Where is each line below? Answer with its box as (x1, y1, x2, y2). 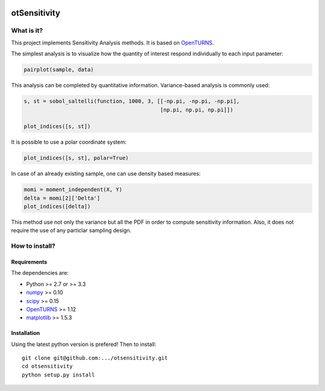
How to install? (11, 242, 55, 250)
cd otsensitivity (22, 363, 73, 370)
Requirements (11, 258, 48, 265)
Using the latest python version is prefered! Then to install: (11, 340, 156, 348)
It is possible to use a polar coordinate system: (11, 138, 127, 146)
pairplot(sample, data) (23, 66, 94, 73)
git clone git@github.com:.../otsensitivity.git (22, 355, 168, 362)
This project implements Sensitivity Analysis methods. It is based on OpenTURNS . (11, 39, 214, 46)
